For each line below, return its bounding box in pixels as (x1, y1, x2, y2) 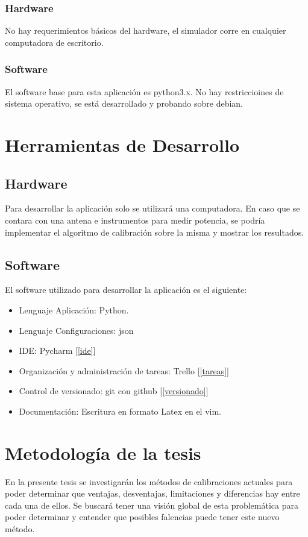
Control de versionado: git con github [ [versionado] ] (19, 385, 209, 397)
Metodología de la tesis (5, 440, 201, 465)
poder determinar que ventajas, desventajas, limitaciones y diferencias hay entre (5, 487, 300, 500)
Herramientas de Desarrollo (5, 133, 240, 157)
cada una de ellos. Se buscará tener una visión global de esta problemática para (5, 498, 298, 511)
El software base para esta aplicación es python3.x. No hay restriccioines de (5, 85, 284, 98)
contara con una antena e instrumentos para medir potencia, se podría (5, 213, 265, 226)
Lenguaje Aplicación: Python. (19, 303, 129, 316)
